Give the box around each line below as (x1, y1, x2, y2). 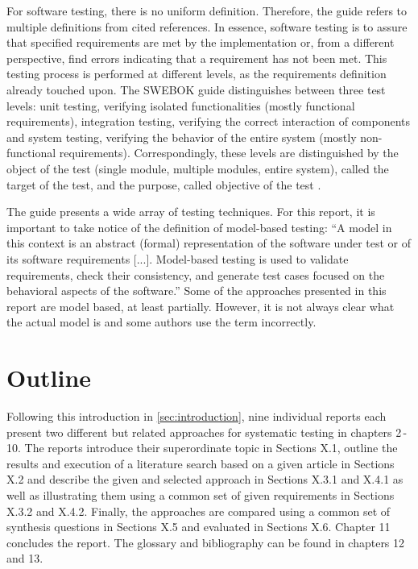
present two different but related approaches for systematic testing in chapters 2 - (6, 423, 408, 440)
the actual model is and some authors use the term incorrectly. (6, 314, 317, 330)
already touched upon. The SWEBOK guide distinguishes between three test (6, 81, 386, 98)
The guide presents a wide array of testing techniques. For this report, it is (6, 203, 375, 220)
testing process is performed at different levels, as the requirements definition (6, 65, 387, 82)
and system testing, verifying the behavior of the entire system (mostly (6, 128, 357, 145)
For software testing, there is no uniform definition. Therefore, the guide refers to (6, 2, 408, 19)
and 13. (6, 550, 43, 567)
